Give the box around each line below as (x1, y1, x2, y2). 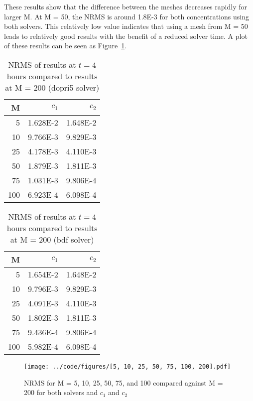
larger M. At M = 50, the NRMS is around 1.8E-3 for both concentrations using (4, 11, 250, 21)
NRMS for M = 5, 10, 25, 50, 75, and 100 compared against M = (24, 377, 223, 388)
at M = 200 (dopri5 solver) (5, 81, 100, 93)
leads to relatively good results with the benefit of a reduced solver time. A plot (4, 30, 248, 41)
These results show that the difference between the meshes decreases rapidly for (4, 1, 247, 11)
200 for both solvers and (24, 387, 98, 398)
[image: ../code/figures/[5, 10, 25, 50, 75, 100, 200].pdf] (24, 363, 231, 370)
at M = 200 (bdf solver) (10, 233, 94, 245)
